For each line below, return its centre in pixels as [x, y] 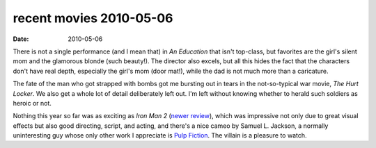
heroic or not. [32, 103]
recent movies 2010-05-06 [93, 18]
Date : [21, 39]
